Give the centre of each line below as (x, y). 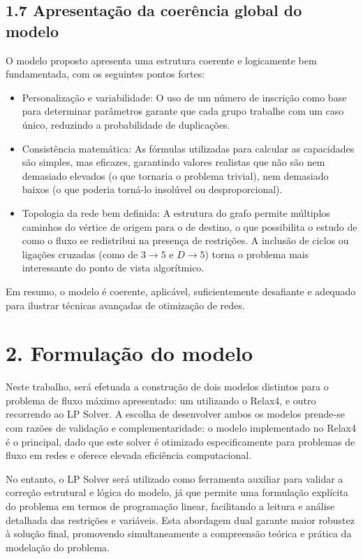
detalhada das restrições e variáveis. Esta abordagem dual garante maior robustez (180, 519)
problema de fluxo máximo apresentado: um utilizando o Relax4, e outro (161, 400)
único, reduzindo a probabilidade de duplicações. (126, 124)
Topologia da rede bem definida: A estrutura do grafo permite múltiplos (176, 212)
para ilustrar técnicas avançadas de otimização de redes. (125, 305)
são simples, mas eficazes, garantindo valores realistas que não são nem (173, 162)
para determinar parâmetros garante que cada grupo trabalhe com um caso (183, 111)
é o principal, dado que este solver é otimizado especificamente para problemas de (180, 441)
